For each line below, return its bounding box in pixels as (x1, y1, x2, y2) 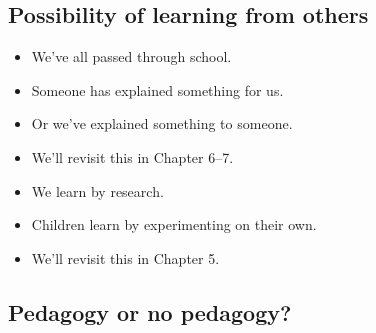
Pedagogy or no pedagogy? (8, 296, 292, 327)
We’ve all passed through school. (31, 46, 232, 67)
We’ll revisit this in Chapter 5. (31, 247, 220, 268)
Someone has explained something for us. (31, 79, 284, 100)
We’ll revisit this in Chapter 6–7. (31, 146, 234, 167)
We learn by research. (31, 180, 164, 201)
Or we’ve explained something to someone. (31, 113, 293, 134)
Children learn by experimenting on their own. (31, 214, 317, 235)
